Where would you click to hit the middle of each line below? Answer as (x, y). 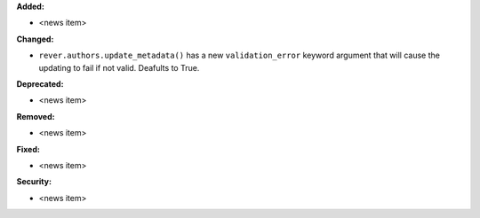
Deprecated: (40, 83)
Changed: (35, 39)
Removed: (36, 116)
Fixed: (28, 149)
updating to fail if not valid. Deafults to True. (119, 67)
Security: (34, 182)
